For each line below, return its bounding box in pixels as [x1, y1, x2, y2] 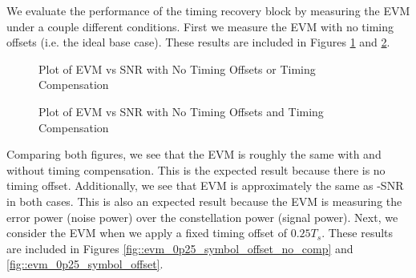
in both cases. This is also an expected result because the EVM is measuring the [6, 192, 402, 209]
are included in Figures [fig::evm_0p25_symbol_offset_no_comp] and [6, 240, 353, 256]
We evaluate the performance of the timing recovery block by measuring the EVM [6, 2, 410, 18]
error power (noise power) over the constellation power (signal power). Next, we [6, 208, 398, 225]
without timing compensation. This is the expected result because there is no [6, 161, 386, 178]
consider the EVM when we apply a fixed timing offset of [6, 224, 287, 241]
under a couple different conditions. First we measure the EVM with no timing [6, 18, 394, 34]
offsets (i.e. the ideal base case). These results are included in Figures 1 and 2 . [6, 34, 390, 50]
